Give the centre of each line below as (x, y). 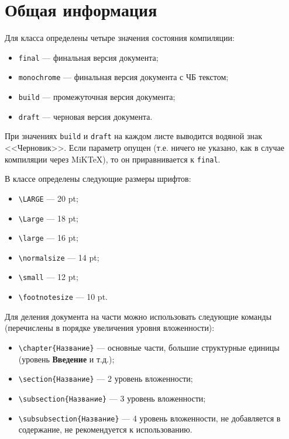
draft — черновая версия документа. (85, 116)
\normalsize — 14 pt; (59, 257)
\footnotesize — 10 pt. (63, 297)
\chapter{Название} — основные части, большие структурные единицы (149, 347)
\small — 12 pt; (48, 277)
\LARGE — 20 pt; (48, 198)
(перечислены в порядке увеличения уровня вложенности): (110, 328)
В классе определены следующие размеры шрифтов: (98, 179)
